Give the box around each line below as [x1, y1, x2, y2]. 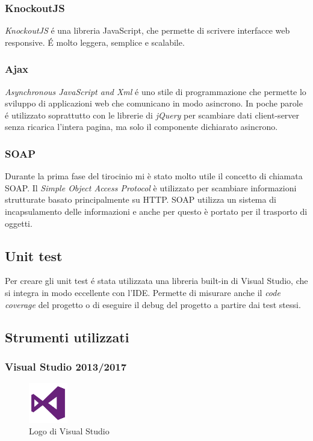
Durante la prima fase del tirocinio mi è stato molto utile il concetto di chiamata [5, 170, 303, 182]
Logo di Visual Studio [29, 425, 110, 437]
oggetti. [5, 217, 33, 229]
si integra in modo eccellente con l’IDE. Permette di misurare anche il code [5, 286, 280, 298]
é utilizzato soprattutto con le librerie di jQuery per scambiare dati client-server [5, 108, 300, 121]
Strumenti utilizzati [5, 327, 129, 346]
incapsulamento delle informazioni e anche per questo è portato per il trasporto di [5, 205, 308, 217]
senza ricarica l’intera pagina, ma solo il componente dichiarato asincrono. [5, 120, 278, 133]
